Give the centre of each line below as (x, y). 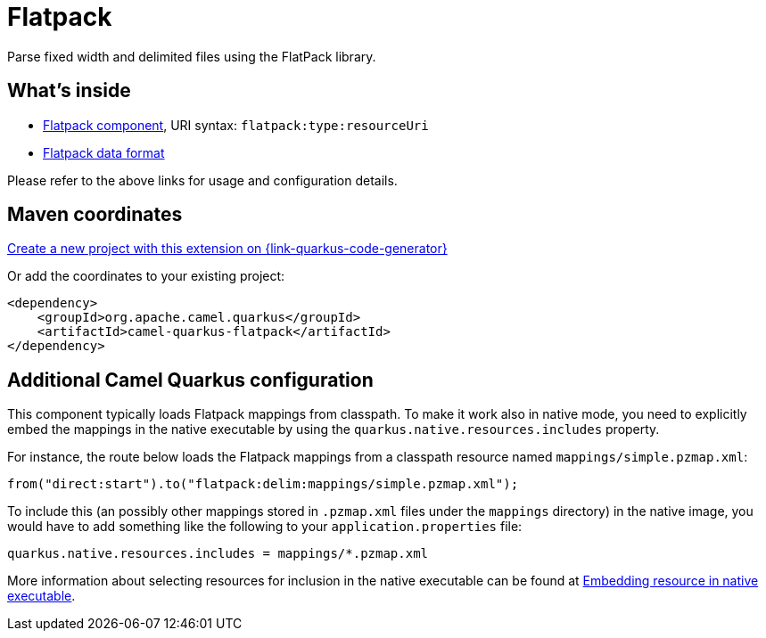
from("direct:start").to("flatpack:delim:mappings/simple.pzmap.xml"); (263, 484)
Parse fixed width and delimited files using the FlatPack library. (192, 56)
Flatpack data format (104, 152)
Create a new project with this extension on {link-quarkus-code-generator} (227, 249)
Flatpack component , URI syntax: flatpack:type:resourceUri (236, 125)
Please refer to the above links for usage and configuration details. (202, 180)
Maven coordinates (95, 215)
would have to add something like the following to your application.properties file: (265, 527)
